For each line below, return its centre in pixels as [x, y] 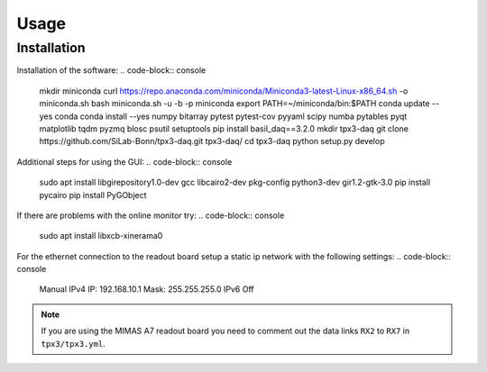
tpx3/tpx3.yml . [73, 343]
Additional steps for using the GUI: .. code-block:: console [124, 161]
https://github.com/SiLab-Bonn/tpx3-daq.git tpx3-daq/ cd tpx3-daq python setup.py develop [212, 141]
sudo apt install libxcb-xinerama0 [101, 236]
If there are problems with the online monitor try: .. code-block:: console [151, 215]
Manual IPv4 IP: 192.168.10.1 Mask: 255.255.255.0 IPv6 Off [147, 289]
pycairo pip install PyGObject [93, 195]
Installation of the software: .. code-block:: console [111, 70]
